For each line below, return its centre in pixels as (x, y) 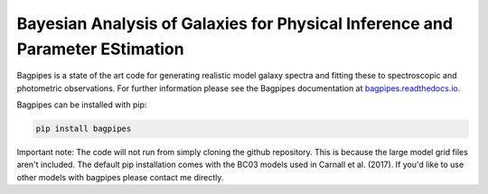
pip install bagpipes (84, 129)
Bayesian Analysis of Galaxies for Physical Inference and (235, 23)
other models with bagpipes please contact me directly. (120, 177)
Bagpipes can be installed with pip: (82, 105)
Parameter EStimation (100, 49)
